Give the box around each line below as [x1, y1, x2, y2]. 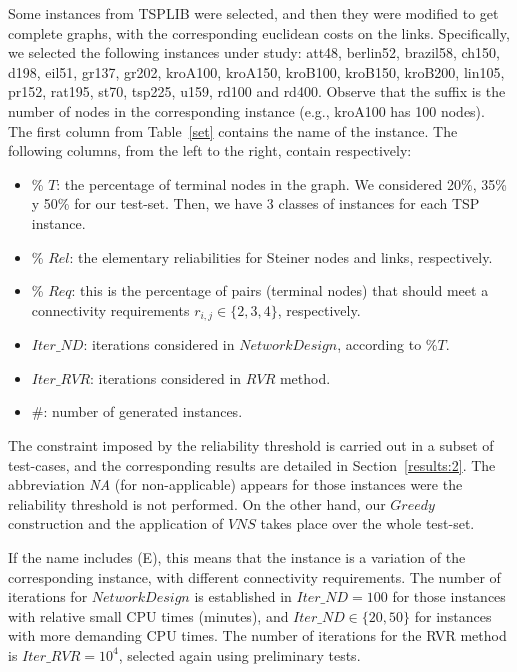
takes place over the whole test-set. [260, 513, 475, 534]
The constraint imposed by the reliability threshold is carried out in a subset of [8, 434, 494, 455]
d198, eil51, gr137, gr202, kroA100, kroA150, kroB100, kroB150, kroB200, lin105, [8, 61, 505, 82]
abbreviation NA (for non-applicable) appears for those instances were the [8, 474, 463, 495]
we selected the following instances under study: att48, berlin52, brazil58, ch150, [8, 42, 500, 63]
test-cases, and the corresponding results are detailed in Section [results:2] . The [8, 454, 496, 475]
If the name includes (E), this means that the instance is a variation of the [8, 546, 466, 567]
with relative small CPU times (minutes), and [8, 605, 289, 626]
